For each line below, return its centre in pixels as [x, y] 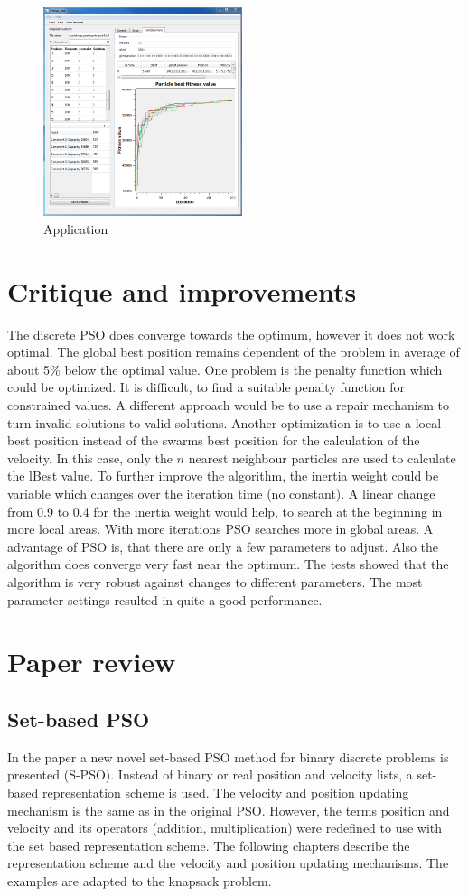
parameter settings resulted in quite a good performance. [165, 599]
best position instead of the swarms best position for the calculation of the [214, 440]
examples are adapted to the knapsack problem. [140, 880]
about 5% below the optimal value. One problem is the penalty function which [225, 369]
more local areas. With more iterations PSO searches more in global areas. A [220, 529]
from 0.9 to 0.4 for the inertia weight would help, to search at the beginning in [225, 511]
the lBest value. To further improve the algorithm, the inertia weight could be [223, 476]
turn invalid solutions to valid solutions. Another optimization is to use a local [225, 422]
